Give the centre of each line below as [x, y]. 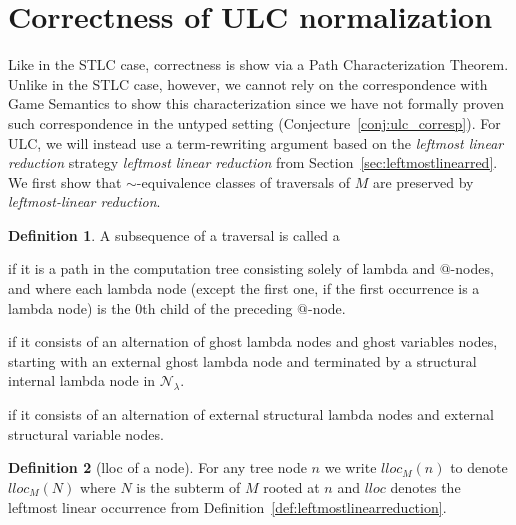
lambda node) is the [69, 307]
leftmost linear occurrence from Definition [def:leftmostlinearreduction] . [227, 506]
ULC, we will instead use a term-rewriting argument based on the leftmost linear [256, 142]
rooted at [291, 487]
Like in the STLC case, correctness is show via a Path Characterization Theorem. [258, 64]
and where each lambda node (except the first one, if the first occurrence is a [244, 288]
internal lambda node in [82, 380]
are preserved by [423, 181]
